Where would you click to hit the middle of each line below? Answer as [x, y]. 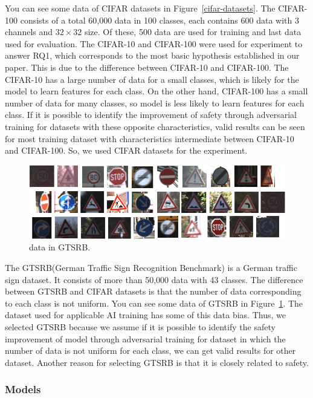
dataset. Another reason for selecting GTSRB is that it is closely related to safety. [157, 362]
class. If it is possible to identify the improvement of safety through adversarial [151, 115]
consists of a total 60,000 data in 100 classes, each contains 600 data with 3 [160, 20]
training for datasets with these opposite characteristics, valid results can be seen [155, 126]
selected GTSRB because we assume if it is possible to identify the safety [140, 327]
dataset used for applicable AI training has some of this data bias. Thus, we [145, 315]
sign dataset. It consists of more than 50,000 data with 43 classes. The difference [154, 279]
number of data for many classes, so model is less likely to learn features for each [155, 103]
